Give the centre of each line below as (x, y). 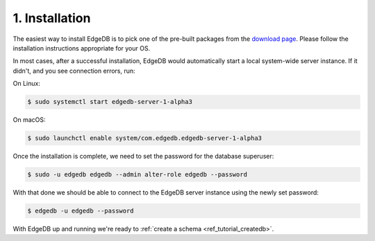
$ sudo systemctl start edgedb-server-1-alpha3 (110, 102)
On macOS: (29, 120)
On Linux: (27, 84)
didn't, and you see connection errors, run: (74, 71)
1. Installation (52, 18)
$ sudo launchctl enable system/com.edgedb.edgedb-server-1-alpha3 (145, 138)
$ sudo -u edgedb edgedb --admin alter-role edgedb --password (137, 175)
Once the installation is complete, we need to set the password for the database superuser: (143, 157)
